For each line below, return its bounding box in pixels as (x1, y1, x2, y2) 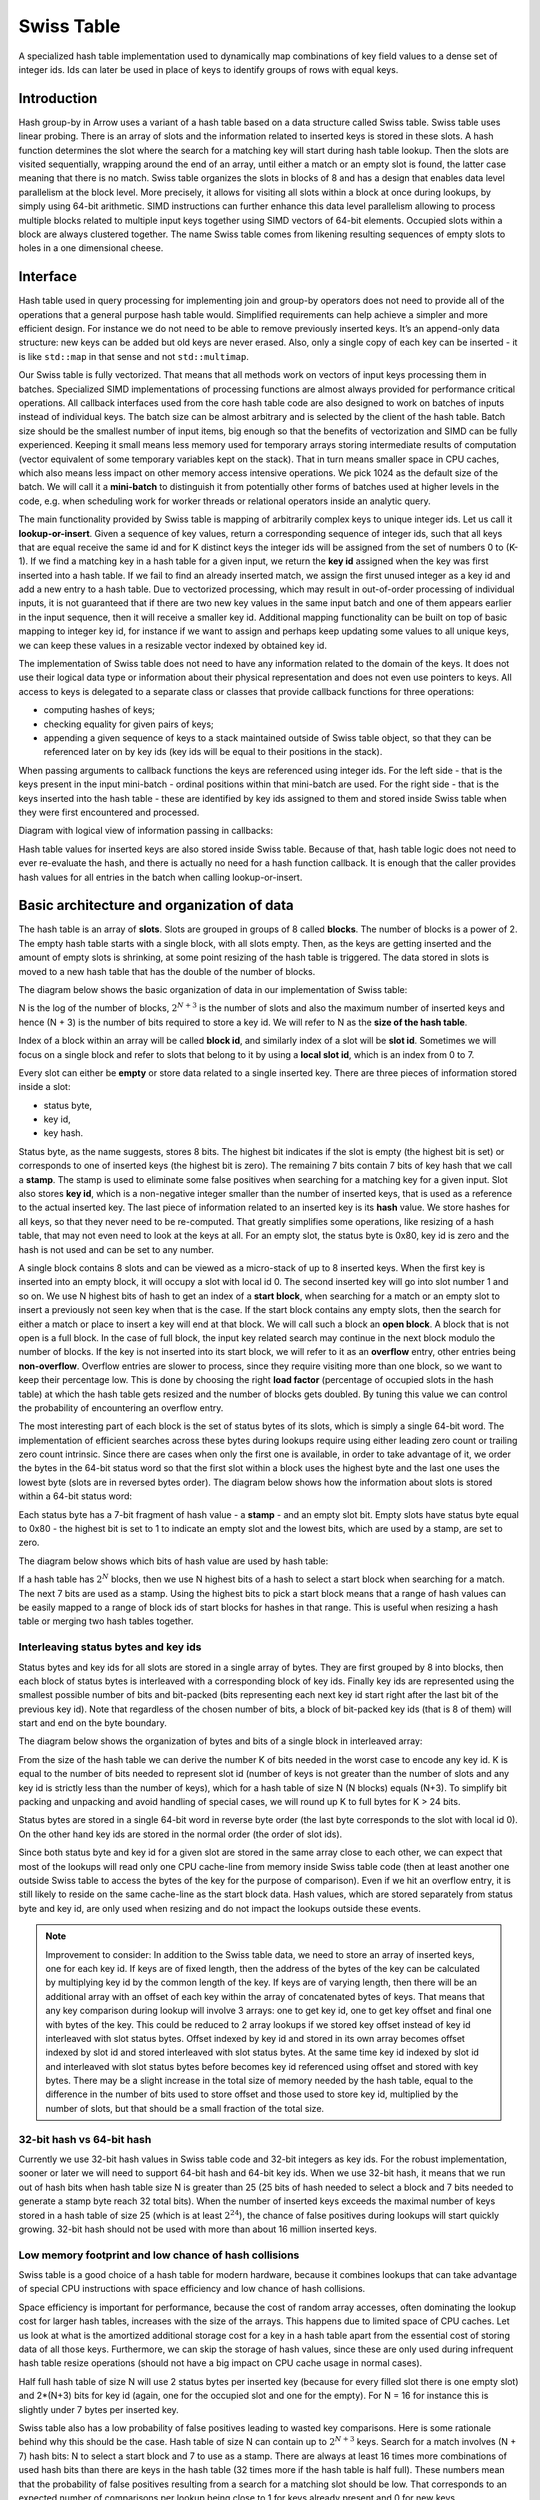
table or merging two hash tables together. (18, 1615, 194, 1627)
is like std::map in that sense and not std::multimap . (18, 350, 249, 362)
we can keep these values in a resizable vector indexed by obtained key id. (18, 639, 327, 651)
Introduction (18, 90, 98, 107)
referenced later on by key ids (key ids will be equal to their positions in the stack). (43, 746, 383, 758)
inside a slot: (18, 1081, 71, 1093)
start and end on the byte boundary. (18, 1717, 167, 1729)
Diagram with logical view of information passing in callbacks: (18, 825, 274, 837)
